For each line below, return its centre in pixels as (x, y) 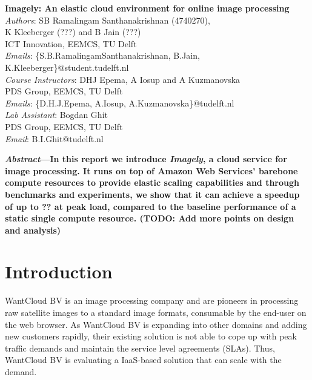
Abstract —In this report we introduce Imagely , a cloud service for (146, 159)
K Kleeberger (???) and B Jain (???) (73, 32)
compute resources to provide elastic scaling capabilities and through (152, 182)
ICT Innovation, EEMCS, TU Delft (71, 43)
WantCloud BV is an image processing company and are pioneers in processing (152, 300)
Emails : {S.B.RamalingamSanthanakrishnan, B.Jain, (102, 55)
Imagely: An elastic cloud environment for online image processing (147, 8)
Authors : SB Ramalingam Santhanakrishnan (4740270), (108, 20)
